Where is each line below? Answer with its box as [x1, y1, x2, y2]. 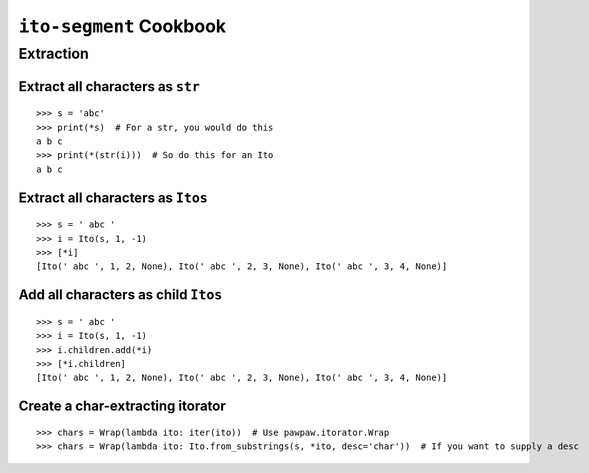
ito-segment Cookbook [18, 15, 227, 37]
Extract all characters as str [18, 78, 200, 95]
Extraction [18, 45, 90, 63]
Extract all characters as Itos [18, 189, 209, 206]
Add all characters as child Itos [18, 286, 223, 304]
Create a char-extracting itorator [18, 398, 227, 415]
